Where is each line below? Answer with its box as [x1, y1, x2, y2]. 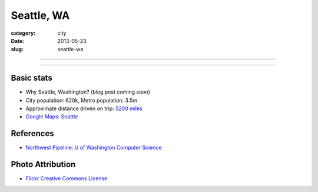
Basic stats [11, 73, 52, 83]
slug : [11, 46, 24, 53]
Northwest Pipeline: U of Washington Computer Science [25, 144, 162, 151]
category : [11, 29, 36, 37]
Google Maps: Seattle [25, 113, 78, 120]
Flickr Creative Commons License [25, 175, 108, 182]
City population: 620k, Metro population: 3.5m [25, 97, 138, 104]
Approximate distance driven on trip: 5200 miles [25, 105, 143, 112]
